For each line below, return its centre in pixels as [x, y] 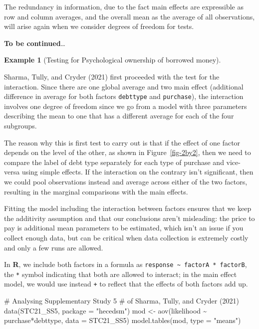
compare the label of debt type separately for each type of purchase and [114, 162]
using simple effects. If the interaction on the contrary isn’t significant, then [137, 172]
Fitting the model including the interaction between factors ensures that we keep [128, 208]
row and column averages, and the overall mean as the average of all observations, [129, 16]
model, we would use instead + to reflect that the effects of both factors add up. [126, 284]
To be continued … [35, 43]
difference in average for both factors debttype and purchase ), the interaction [124, 96]
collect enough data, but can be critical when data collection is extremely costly [126, 237]
